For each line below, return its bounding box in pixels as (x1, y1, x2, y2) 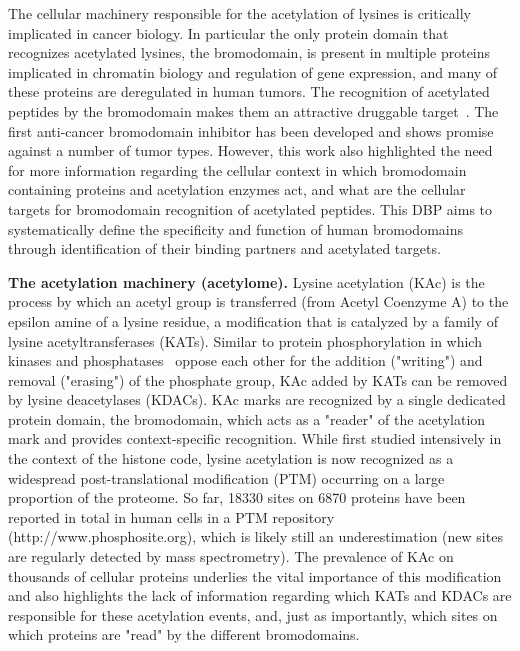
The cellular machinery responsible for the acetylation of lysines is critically (8, 3, 471, 23)
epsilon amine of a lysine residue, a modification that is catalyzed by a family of (8, 310, 498, 331)
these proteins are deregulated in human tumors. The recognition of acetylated (8, 81, 490, 102)
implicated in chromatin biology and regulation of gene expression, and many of (8, 61, 498, 82)
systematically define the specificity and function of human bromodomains (8, 218, 463, 239)
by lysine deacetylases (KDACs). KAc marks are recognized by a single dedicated (8, 389, 506, 410)
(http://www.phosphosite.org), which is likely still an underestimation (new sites (8, 526, 503, 547)
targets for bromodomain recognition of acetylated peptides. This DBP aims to (8, 198, 493, 219)
